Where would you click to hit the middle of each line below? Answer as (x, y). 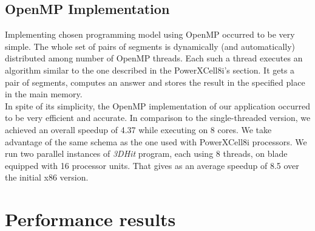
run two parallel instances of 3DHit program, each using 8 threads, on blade (146, 153)
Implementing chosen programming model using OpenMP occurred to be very (150, 34)
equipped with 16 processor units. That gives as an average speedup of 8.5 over (152, 165)
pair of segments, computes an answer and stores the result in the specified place (155, 82)
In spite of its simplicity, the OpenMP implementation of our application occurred (158, 105)
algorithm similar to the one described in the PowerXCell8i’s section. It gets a (150, 70)
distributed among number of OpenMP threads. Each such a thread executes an (154, 58)
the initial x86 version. (47, 177)
